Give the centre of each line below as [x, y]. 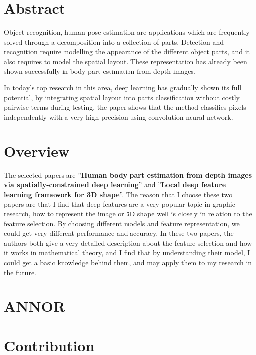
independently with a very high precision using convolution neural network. [119, 116]
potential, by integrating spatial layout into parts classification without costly [122, 97]
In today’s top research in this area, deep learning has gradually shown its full [123, 88]
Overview [37, 151]
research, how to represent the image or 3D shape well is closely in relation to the [128, 213]
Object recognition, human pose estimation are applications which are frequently [127, 32]
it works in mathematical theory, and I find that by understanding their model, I [127, 252]
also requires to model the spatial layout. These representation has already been [126, 61]
